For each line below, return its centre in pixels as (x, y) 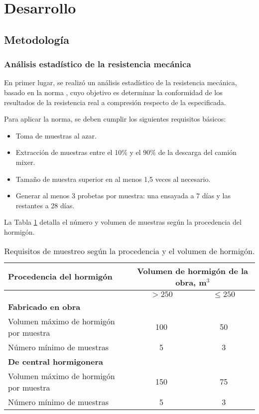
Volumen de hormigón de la (193, 271)
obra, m (191, 282)
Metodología (37, 39)
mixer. (25, 162)
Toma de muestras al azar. (56, 135)
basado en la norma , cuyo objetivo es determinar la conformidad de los (113, 92)
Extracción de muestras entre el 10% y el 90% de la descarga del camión (126, 152)
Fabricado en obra (44, 306)
